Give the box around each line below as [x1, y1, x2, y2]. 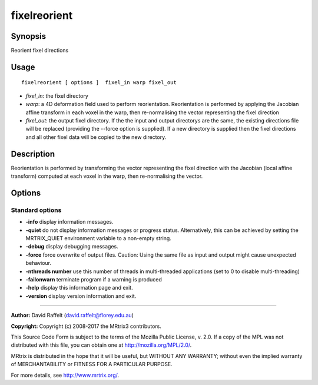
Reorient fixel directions [11, 47, 69, 54]
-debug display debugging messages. [25, 243, 119, 250]
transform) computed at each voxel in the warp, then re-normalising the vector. [11, 172, 203, 180]
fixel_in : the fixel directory [25, 92, 88, 99]
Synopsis [11, 31, 47, 41]
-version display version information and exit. [25, 292, 137, 300]
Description [11, 149, 55, 159]
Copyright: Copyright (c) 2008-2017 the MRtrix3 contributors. [11, 323, 162, 330]
